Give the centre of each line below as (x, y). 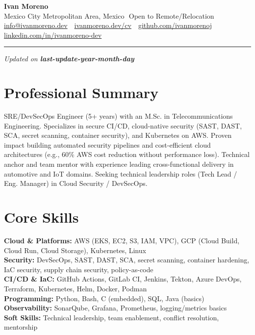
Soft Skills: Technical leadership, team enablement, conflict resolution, (112, 317)
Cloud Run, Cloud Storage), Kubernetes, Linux (75, 250)
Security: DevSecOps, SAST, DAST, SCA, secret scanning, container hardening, (127, 260)
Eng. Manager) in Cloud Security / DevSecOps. (76, 183)
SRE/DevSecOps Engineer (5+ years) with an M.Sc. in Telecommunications (118, 116)
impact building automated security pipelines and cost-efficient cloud (107, 144)
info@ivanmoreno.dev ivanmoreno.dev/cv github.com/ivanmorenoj (108, 25)
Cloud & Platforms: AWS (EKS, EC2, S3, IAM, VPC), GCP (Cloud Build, (122, 240)
